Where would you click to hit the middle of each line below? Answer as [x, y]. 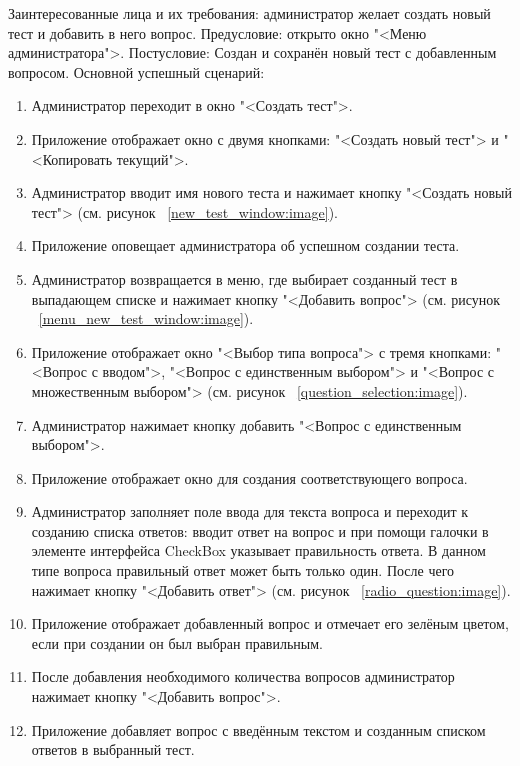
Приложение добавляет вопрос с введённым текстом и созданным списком [258, 729]
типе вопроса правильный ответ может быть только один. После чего [243, 570]
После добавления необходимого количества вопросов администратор [243, 676]
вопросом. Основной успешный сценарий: [136, 71]
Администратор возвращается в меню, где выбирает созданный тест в [244, 278]
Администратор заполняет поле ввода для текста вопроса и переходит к [250, 511]
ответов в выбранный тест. [113, 749]
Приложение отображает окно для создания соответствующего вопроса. [249, 477]
